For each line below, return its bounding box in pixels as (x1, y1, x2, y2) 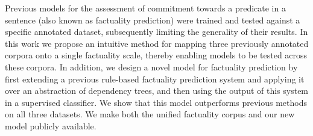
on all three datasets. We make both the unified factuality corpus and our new (5, 108, 295, 120)
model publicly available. (5, 119, 96, 132)
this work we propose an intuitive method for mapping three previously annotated (5, 37, 309, 49)
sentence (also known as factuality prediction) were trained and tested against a (5, 13, 300, 26)
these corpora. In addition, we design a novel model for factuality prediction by (5, 60, 298, 73)
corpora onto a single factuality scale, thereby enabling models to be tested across (5, 49, 308, 61)
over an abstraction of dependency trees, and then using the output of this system (5, 84, 309, 97)
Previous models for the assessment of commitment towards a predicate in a (5, 2, 286, 14)
